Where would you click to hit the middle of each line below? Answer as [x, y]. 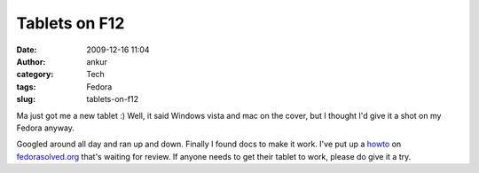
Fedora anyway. [46, 128]
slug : [26, 99]
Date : [27, 50]
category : [35, 75]
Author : [31, 61]
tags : [26, 86]
